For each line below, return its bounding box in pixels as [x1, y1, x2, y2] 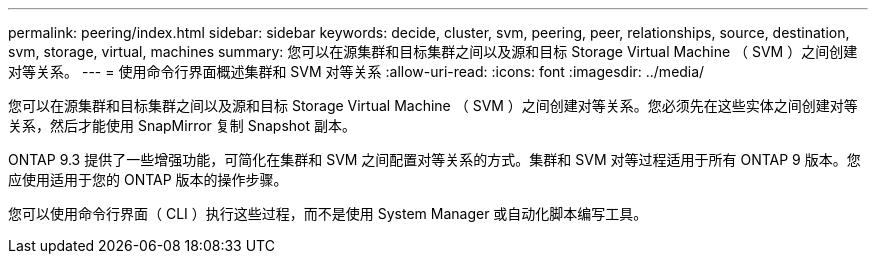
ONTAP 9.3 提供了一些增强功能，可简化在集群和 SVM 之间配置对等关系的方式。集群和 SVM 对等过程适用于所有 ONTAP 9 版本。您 [8, 151, 861, 168]
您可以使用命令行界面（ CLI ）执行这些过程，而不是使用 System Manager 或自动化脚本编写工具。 [8, 205, 648, 222]
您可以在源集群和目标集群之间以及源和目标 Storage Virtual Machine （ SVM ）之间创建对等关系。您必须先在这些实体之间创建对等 [8, 97, 858, 114]
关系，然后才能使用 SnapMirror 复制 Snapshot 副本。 [8, 117, 356, 134]
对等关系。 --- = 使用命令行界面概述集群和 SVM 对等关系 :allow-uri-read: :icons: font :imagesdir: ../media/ [8, 63, 705, 80]
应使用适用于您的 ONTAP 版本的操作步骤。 [8, 171, 288, 188]
